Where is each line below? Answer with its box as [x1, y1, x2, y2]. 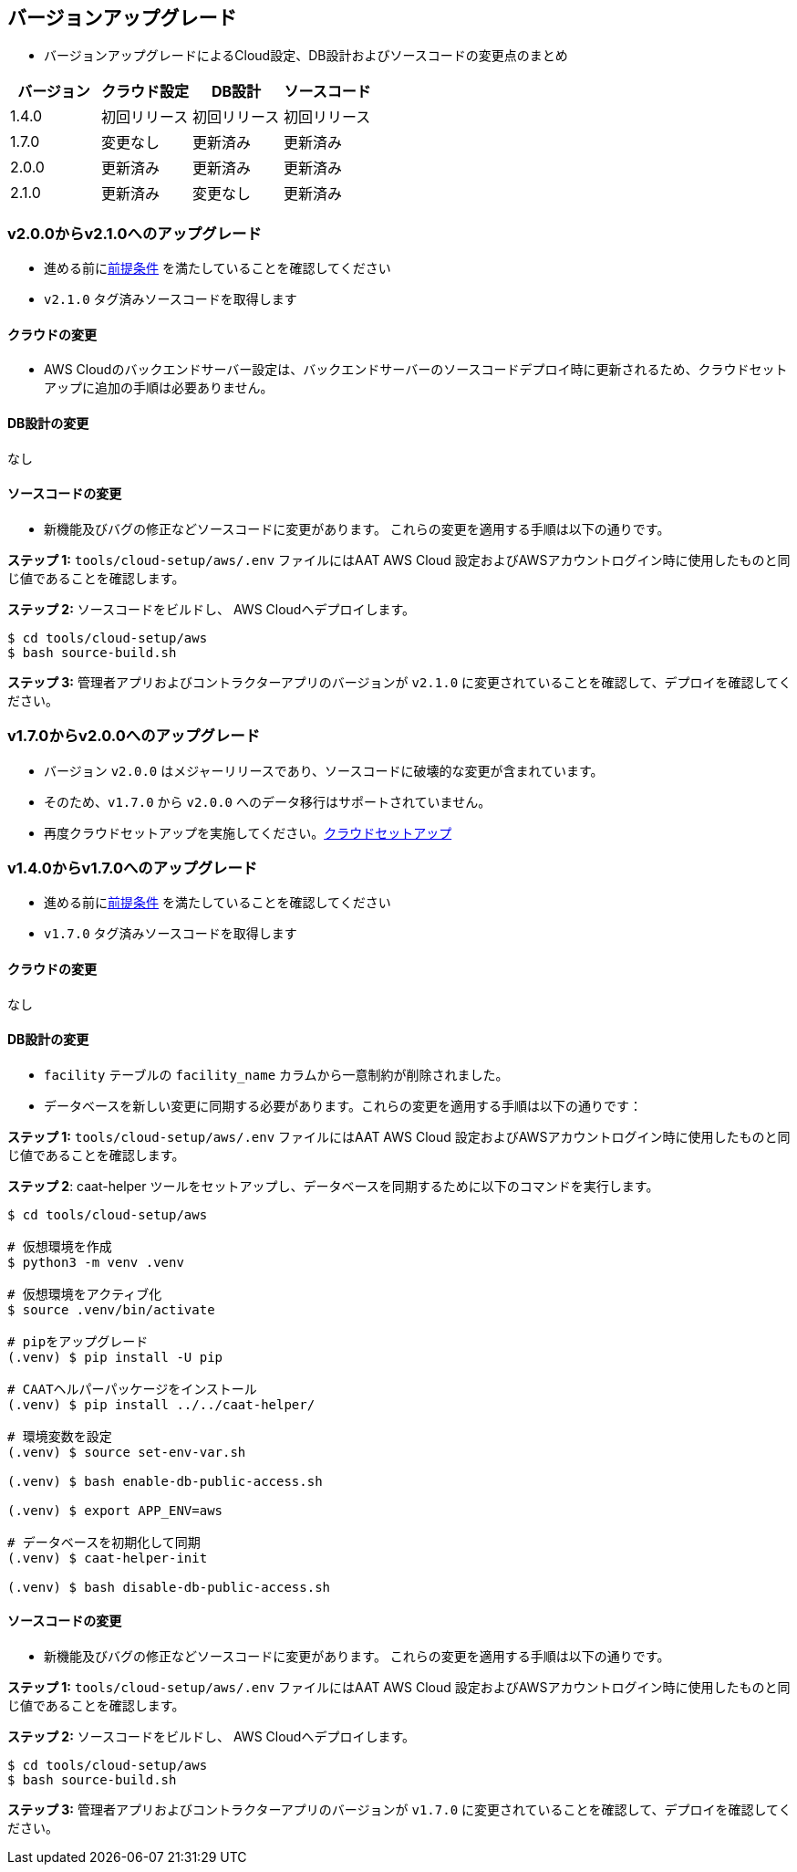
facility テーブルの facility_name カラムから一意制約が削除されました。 [44, 1066, 509, 1082]
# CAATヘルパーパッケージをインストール [7, 1381, 257, 1396]
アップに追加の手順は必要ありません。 [44, 380, 274, 396]
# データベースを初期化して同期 [7, 1534, 201, 1550]
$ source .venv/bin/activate [7, 1302, 215, 1317]
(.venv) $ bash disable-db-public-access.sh [7, 1579, 331, 1595]
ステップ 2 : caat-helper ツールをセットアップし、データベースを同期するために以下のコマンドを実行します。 [7, 1177, 659, 1194]
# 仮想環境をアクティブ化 [7, 1286, 162, 1302]
